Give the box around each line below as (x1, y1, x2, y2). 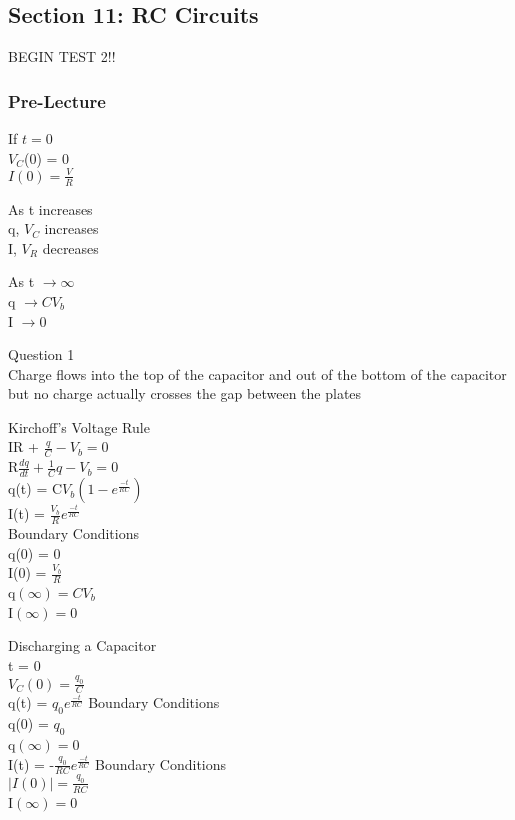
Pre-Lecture (8, 88, 106, 113)
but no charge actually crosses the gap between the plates (8, 383, 362, 404)
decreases (42, 237, 99, 258)
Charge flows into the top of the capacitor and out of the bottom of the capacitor (8, 363, 507, 384)
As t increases (8, 198, 93, 219)
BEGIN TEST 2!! (8, 46, 116, 67)
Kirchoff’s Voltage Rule (8, 416, 150, 437)
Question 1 (8, 344, 75, 365)
